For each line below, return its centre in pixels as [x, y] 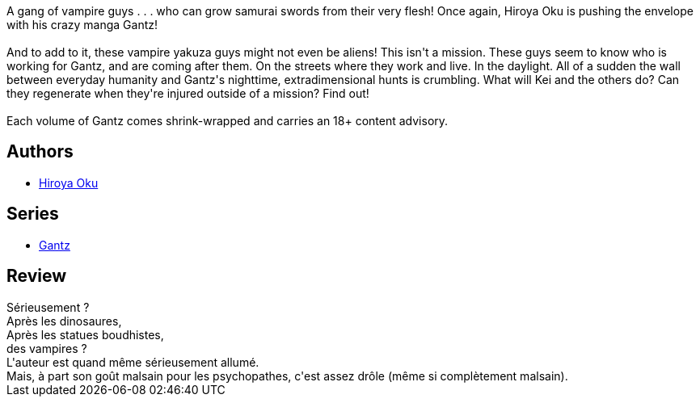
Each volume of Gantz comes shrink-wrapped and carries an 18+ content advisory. [228, 121]
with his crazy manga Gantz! [82, 25]
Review [37, 276]
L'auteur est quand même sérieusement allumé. [133, 362]
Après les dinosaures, [64, 321]
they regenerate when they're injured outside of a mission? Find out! [188, 93]
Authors [40, 152]
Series [33, 214]
